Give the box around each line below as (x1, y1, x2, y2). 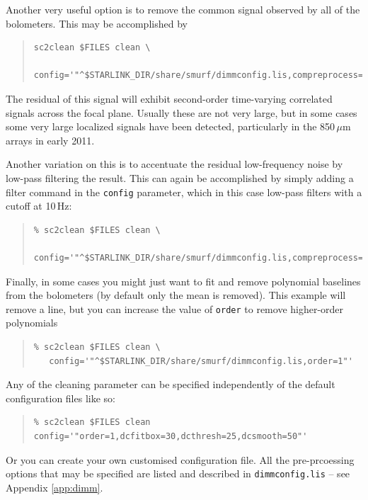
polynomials (6, 315, 58, 330)
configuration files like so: (6, 390, 115, 405)
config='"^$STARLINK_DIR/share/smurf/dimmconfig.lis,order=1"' (49, 356, 353, 366)
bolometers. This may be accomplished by (6, 16, 188, 30)
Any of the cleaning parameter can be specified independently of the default (6, 377, 335, 392)
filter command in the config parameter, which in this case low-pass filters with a (6, 184, 362, 199)
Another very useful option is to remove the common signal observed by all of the (6, 2, 360, 16)
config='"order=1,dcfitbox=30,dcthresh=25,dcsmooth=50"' (33, 431, 308, 441)
